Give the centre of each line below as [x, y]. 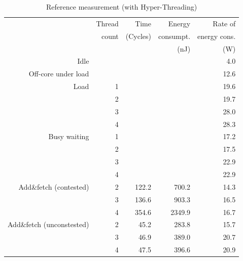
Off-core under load [59, 74]
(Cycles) [138, 36]
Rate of [224, 23]
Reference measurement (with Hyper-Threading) [122, 7]
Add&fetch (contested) [54, 186]
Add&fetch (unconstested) [48, 224]
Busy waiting [69, 136]
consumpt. [175, 36]
